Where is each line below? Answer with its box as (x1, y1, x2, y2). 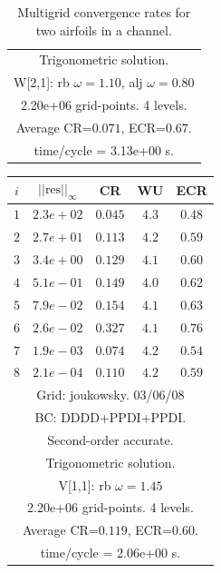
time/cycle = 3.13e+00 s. (34, 140, 174, 159)
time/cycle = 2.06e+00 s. (40, 543, 181, 562)
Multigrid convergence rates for (17, 3, 191, 21)
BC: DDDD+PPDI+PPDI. (34, 408, 187, 427)
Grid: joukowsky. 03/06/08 (36, 385, 185, 404)
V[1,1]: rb (58, 475, 111, 494)
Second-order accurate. (47, 430, 174, 449)
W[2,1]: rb (14, 73, 70, 92)
